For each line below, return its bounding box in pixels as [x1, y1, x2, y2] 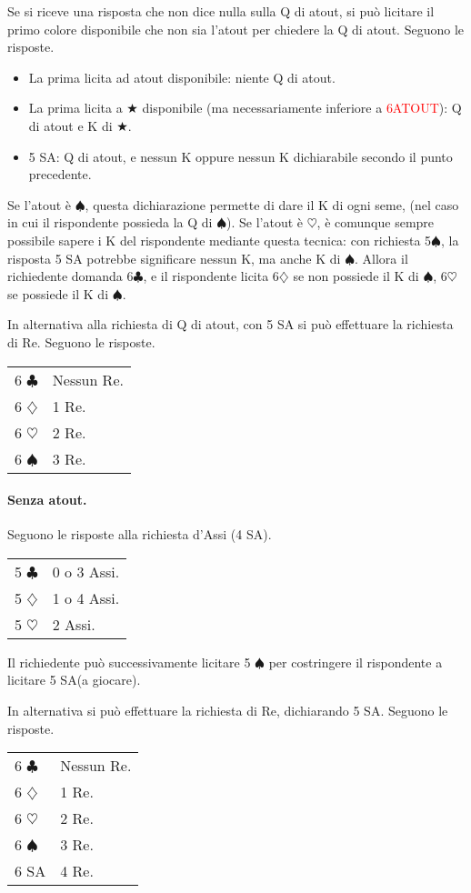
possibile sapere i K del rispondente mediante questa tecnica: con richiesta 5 [7, 230, 432, 249]
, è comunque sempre [316, 213, 435, 232]
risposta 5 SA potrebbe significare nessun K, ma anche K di [7, 248, 341, 267]
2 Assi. [52, 613, 95, 635]
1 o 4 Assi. [52, 587, 120, 608]
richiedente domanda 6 [7, 266, 134, 286]
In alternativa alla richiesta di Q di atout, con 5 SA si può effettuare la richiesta [7, 315, 454, 334]
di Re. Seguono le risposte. [7, 332, 155, 351]
